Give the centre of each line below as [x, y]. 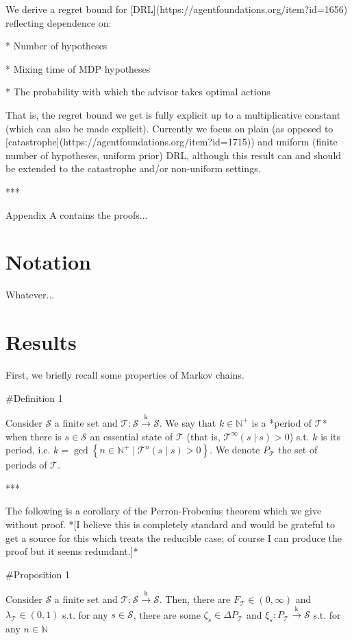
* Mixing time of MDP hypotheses [78, 68]
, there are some [167, 614]
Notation [48, 262]
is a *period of [282, 422]
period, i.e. [28, 450]
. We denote [235, 450]
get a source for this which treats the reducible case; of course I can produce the [174, 537]
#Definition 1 [34, 398]
